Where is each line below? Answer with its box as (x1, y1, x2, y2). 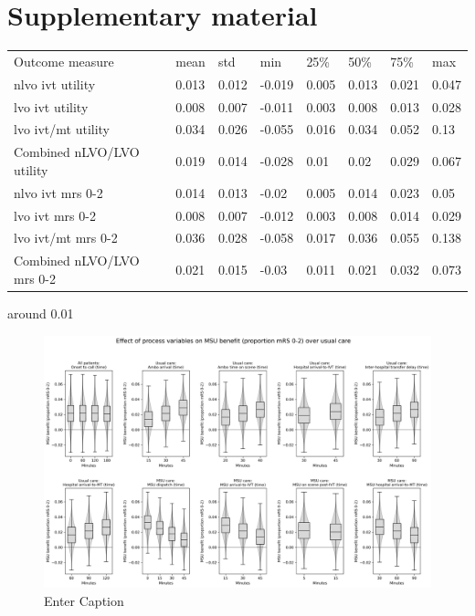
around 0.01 (7, 303, 74, 322)
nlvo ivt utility (14, 74, 96, 93)
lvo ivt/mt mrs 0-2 (14, 228, 118, 247)
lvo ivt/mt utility (14, 120, 111, 139)
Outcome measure (14, 51, 114, 70)
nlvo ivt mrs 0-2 (14, 183, 103, 202)
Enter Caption (44, 590, 124, 610)
